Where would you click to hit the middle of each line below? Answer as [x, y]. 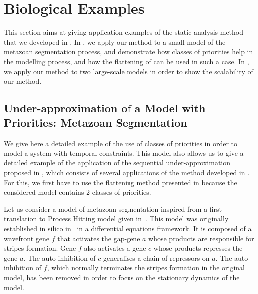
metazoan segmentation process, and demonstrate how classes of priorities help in [129, 52]
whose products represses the [198, 248]
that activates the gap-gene [99, 238]
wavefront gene [27, 238]
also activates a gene [115, 248]
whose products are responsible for [201, 238]
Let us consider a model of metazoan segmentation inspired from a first [113, 209]
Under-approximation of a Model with [105, 108]
